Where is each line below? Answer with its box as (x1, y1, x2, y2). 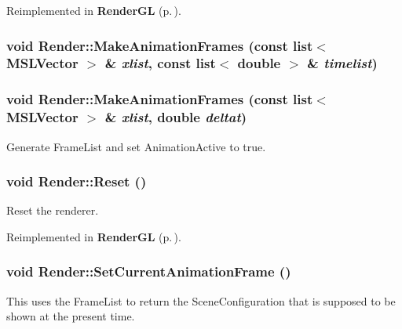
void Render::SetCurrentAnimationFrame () (6, 262, 291, 281)
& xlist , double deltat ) (104, 107, 247, 127)
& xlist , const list (104, 53, 216, 73)
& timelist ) (307, 53, 378, 73)
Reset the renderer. (6, 202, 99, 219)
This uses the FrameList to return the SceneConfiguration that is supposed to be (6, 292, 396, 309)
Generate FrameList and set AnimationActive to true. (6, 138, 266, 154)
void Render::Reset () (6, 172, 147, 191)
